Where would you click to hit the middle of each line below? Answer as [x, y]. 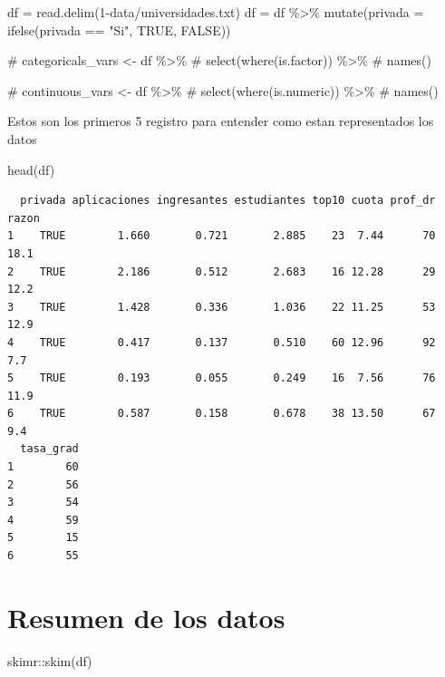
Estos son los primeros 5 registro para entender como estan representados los [221, 121]
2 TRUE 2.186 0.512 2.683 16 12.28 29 [222, 271]
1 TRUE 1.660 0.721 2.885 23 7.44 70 [222, 236]
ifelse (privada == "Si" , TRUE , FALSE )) [119, 29]
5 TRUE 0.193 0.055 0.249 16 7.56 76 [222, 378]
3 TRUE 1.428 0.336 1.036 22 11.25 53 [222, 307]
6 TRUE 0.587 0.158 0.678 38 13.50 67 [222, 414]
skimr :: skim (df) [50, 660]
